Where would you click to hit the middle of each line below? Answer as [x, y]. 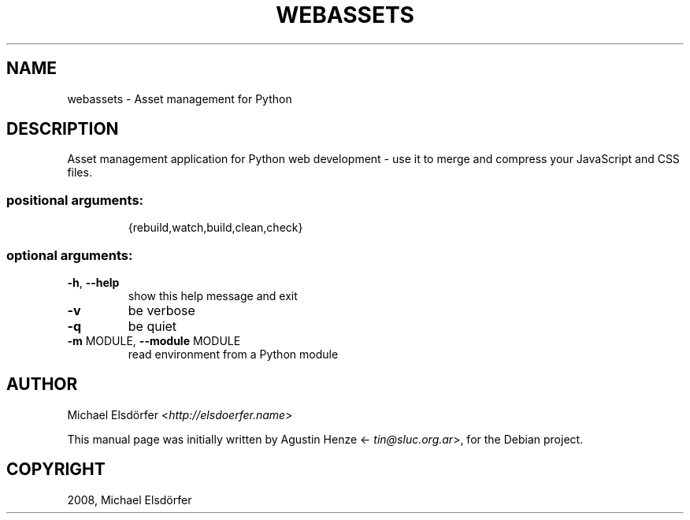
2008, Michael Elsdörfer [130, 500]
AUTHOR [42, 384]
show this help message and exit [213, 295]
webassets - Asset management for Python [180, 98]
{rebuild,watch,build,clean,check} [215, 228]
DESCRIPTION [63, 129]
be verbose [161, 310]
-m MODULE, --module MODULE [154, 340]
